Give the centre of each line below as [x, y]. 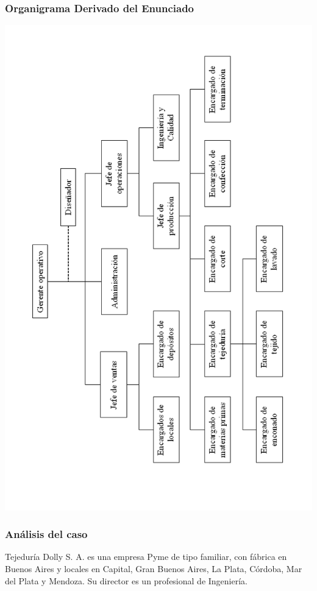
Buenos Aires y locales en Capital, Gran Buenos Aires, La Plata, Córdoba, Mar [154, 569]
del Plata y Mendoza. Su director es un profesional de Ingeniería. [126, 580]
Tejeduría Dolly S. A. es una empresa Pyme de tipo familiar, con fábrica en [146, 557]
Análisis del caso [46, 534]
